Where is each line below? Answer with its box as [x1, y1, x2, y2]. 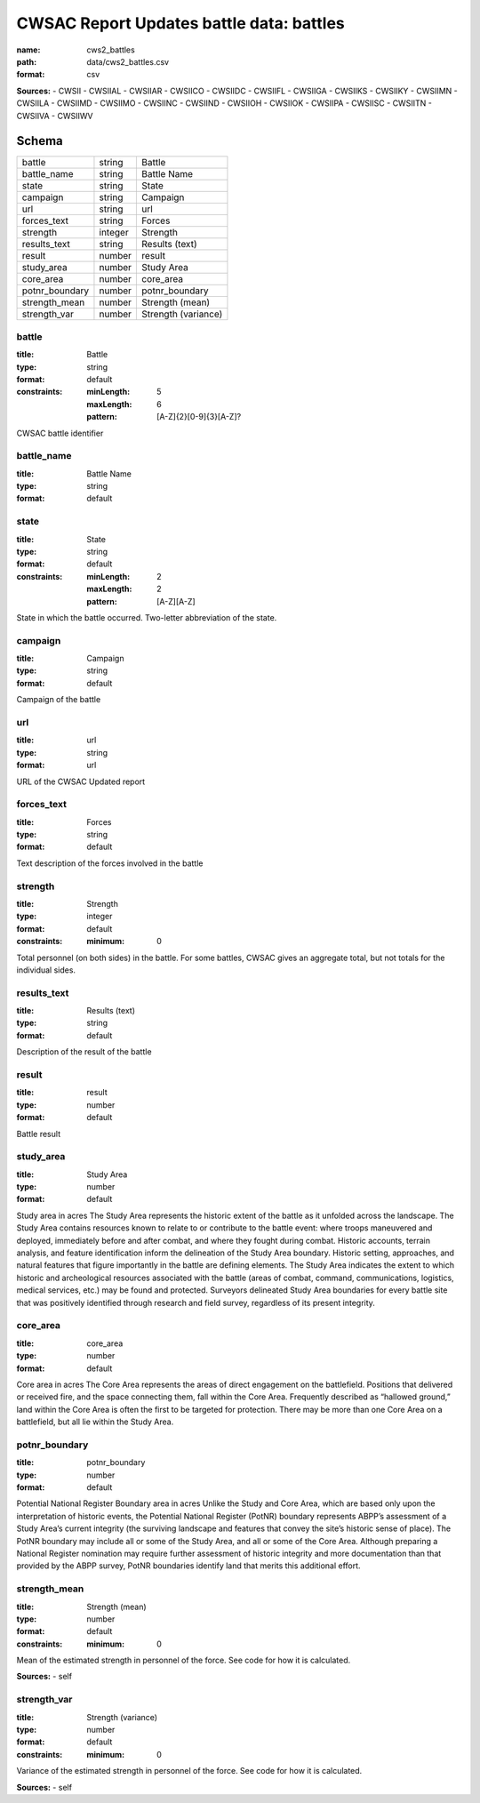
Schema [16, 133, 64, 148]
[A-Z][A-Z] [156, 596, 196, 606]
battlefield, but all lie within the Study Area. [16, 1416, 174, 1427]
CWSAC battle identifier [16, 428, 104, 438]
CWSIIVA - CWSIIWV [16, 110, 93, 121]
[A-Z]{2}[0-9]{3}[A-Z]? [156, 412, 242, 422]
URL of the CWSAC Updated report [16, 776, 146, 787]
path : [16, 56, 37, 67]
